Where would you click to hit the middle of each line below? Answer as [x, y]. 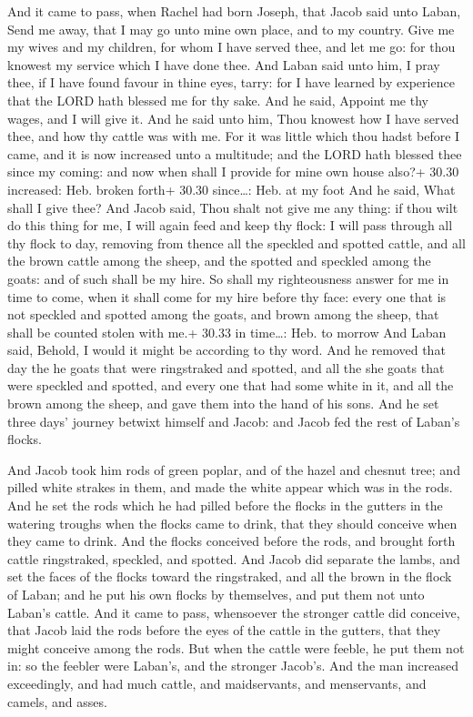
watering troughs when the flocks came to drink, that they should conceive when [232, 523]
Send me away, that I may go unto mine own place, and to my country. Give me [231, 29]
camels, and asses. [57, 701]
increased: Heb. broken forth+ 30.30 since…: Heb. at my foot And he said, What [231, 189]
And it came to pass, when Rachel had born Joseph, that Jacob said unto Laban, [234, 11]
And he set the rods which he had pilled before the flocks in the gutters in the [225, 505]
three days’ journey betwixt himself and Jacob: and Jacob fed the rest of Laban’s [234, 421]
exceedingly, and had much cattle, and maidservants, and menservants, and [217, 683]
